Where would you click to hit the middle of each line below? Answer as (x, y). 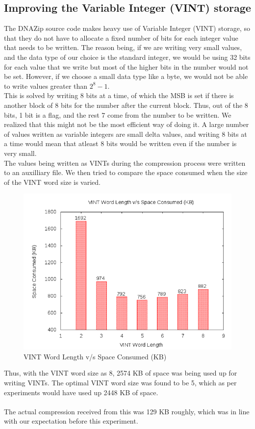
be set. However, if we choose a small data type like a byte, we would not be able (126, 76)
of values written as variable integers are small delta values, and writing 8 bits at (126, 134)
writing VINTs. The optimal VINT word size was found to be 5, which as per (120, 383)
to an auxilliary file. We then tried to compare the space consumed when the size (126, 172)
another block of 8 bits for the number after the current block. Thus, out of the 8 (126, 105)
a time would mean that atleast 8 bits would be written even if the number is (120, 143)
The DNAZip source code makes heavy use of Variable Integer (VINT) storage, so (127, 28)
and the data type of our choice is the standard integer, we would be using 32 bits (127, 57)
